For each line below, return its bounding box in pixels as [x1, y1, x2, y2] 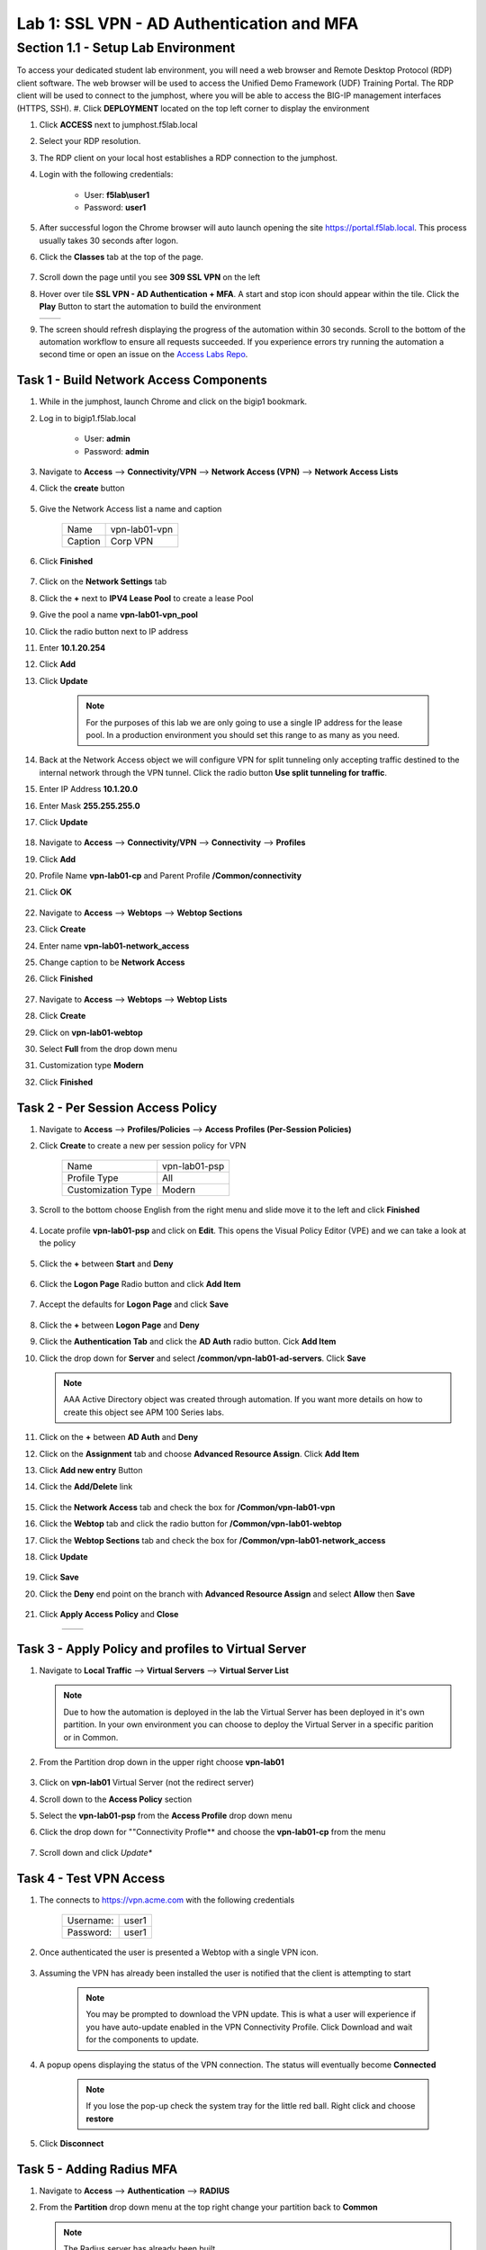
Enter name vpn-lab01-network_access [39, 940, 190, 951]
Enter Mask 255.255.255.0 [39, 800, 140, 811]
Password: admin [84, 445, 150, 456]
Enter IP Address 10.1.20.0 [39, 784, 139, 795]
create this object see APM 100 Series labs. [63, 1407, 225, 1417]
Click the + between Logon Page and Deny [39, 1319, 200, 1330]
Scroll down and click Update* [39, 1847, 153, 1858]
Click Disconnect [39, 2138, 104, 2149]
